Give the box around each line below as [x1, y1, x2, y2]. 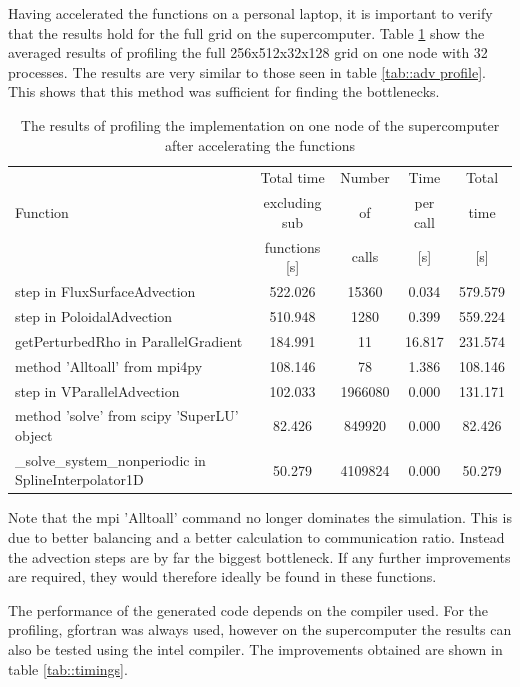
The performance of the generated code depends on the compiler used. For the [8, 599, 489, 620]
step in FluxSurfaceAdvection [15, 281, 196, 302]
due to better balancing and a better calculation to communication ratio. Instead [8, 527, 505, 548]
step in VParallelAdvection [15, 380, 180, 401]
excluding [263, 192, 322, 213]
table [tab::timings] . [8, 658, 128, 679]
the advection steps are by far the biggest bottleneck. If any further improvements [8, 546, 511, 567]
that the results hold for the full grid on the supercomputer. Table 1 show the [8, 22, 485, 43]
